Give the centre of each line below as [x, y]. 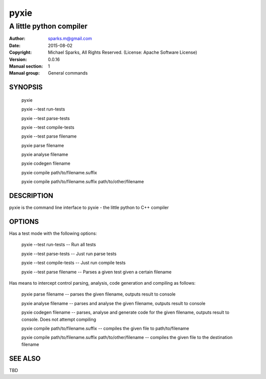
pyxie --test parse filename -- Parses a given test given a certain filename [97, 272]
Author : [17, 38]
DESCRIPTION [31, 196]
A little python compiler [48, 26]
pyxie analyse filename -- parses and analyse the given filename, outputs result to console [113, 303]
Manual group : [24, 73]
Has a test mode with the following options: [53, 233]
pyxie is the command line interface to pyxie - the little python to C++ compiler [89, 208]
